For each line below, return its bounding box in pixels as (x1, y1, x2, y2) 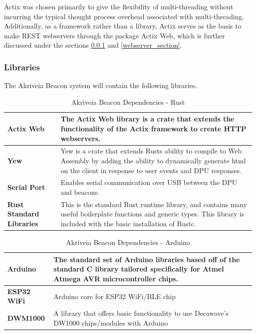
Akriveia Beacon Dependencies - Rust (71, 96, 185, 107)
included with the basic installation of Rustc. (61, 218, 196, 229)
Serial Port (7, 182, 45, 192)
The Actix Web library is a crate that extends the (61, 114, 234, 124)
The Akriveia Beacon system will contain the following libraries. (4, 80, 197, 91)
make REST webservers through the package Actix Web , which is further (4, 30, 225, 40)
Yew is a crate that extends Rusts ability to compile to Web (61, 146, 242, 156)
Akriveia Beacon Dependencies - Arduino (66, 237, 190, 247)
